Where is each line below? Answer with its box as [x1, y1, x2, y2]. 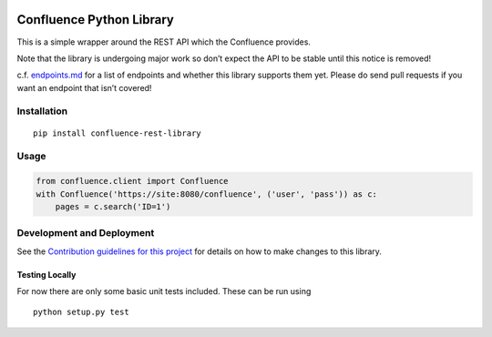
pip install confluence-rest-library [33, 128, 202, 138]
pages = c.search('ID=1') [55, 201, 171, 211]
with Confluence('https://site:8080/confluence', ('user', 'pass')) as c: [36, 189, 378, 199]
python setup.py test [33, 307, 129, 318]
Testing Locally [16, 269, 77, 280]
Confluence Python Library [16, 12, 175, 27]
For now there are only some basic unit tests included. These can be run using [16, 286, 312, 297]
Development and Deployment [16, 227, 155, 240]
